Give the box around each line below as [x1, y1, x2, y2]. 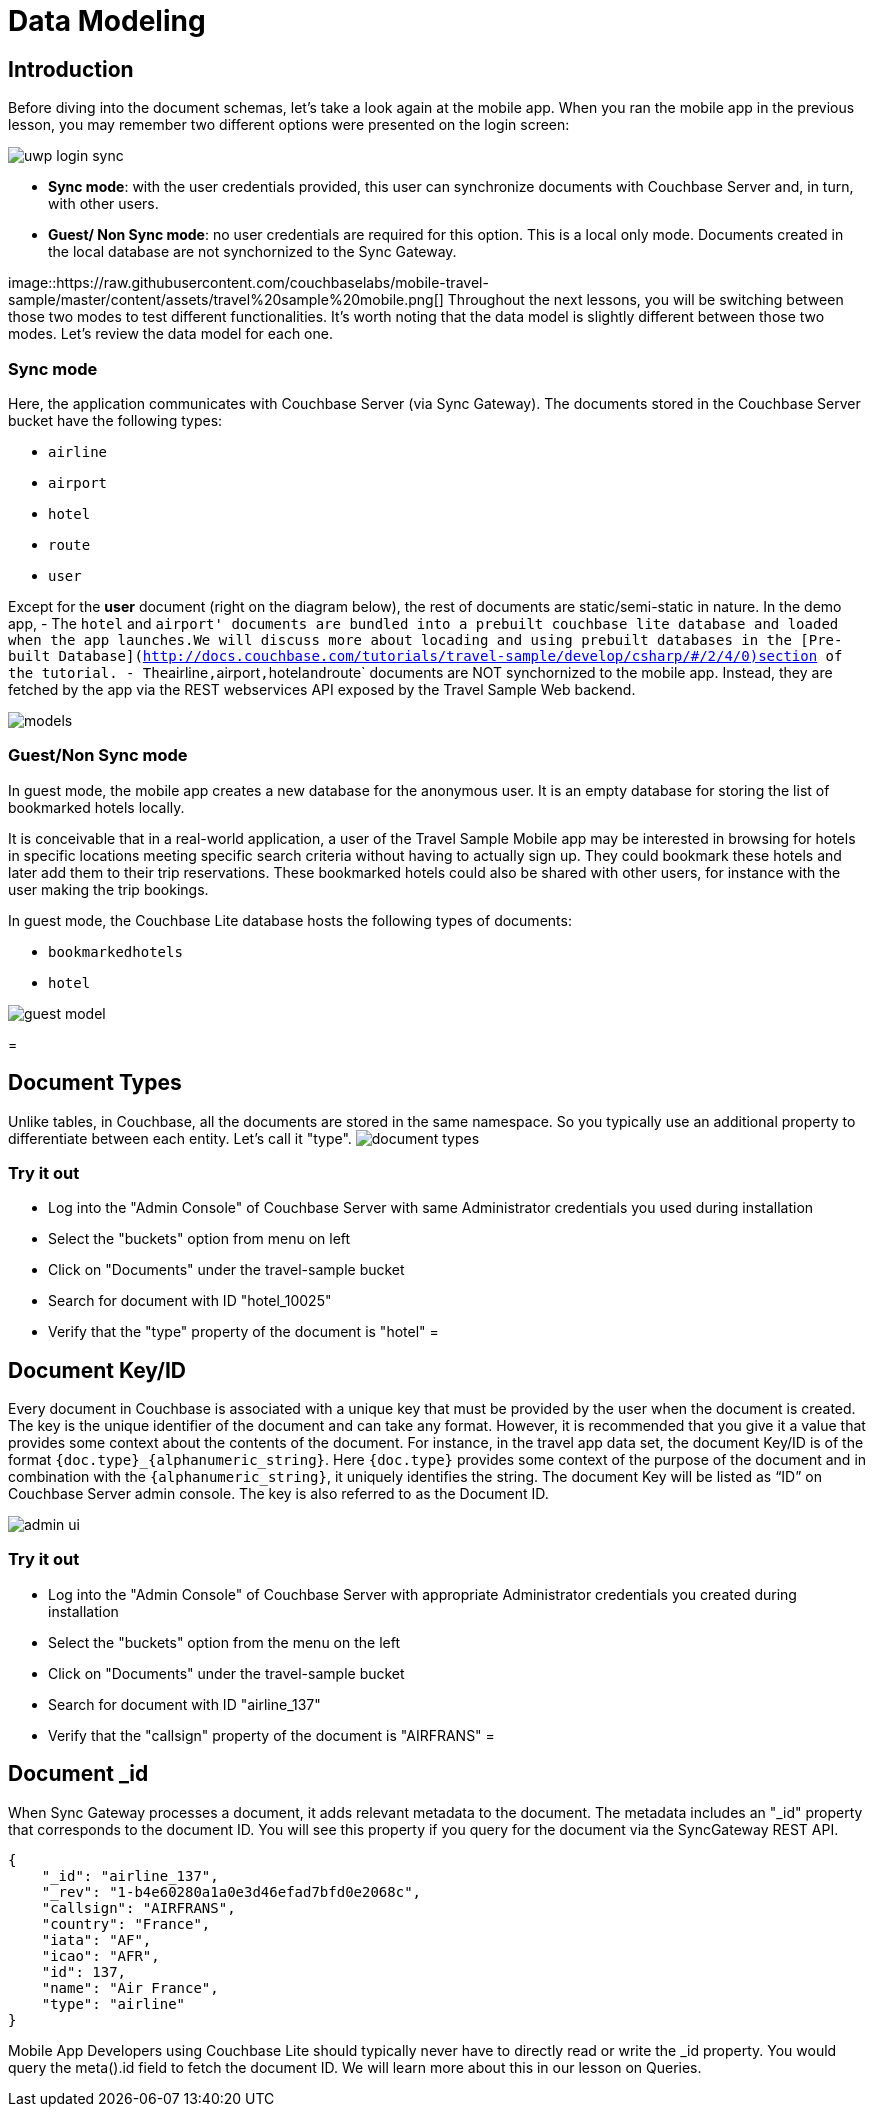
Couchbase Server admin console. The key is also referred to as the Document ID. [8, 1485, 549, 1503]
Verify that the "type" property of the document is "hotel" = [48, 1323, 439, 1341]
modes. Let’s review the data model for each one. [8, 325, 333, 343]
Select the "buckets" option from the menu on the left [48, 1633, 400, 1651]
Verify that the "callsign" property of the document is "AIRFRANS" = [48, 1726, 495, 1744]
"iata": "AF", [41, 1931, 152, 1948]
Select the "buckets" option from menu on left [48, 1230, 351, 1248]
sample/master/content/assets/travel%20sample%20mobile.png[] [8, 291, 444, 309]
